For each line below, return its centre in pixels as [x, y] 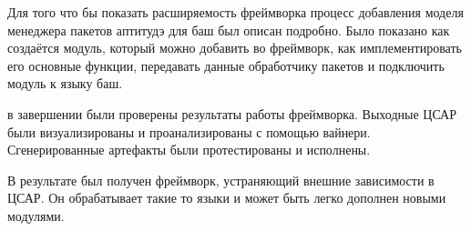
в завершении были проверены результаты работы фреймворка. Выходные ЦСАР [232, 113]
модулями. [36, 215]
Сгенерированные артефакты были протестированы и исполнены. [189, 150]
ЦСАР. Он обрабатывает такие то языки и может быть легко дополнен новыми [227, 198]
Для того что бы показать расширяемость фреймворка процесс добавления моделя [235, 12]
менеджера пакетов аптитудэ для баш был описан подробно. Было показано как [229, 30]
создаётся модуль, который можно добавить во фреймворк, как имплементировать [235, 48]
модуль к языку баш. [65, 83]
